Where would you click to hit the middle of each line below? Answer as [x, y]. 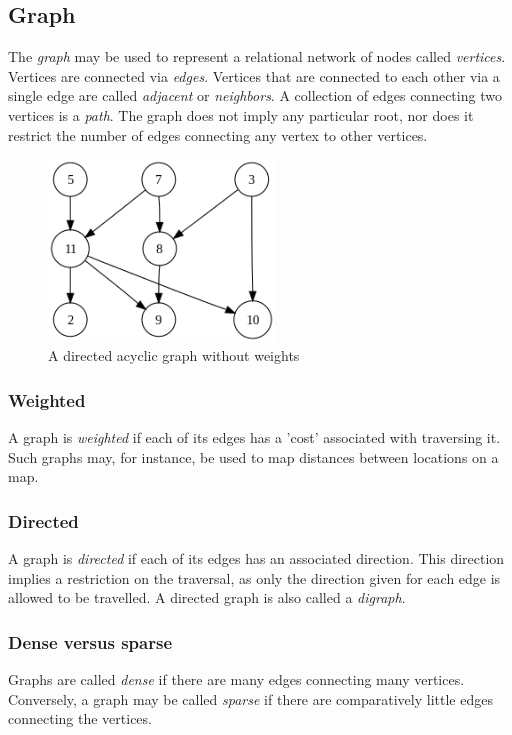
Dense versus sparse [90, 641]
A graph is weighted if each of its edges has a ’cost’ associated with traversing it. [254, 437]
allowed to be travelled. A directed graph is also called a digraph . [207, 597]
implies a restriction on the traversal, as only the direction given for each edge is [254, 577]
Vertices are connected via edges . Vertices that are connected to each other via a [254, 75]
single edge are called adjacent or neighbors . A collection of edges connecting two [255, 95]
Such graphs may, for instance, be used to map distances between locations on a [253, 456]
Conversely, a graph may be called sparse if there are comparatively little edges [250, 698]
